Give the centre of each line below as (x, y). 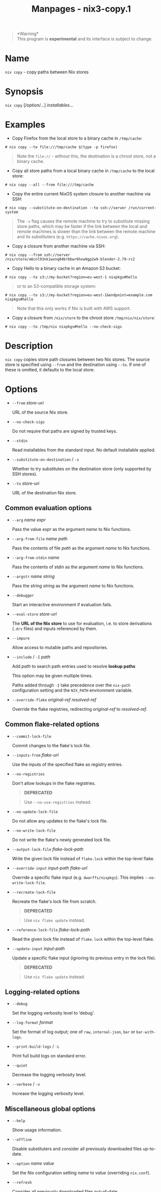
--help (19, 1121)
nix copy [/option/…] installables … (39, 105)
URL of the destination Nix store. (44, 492)
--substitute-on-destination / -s (45, 459)
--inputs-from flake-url (35, 755)
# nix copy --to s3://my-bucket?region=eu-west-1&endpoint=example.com (79, 295)
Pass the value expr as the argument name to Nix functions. (72, 529)
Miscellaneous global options (50, 1109)
